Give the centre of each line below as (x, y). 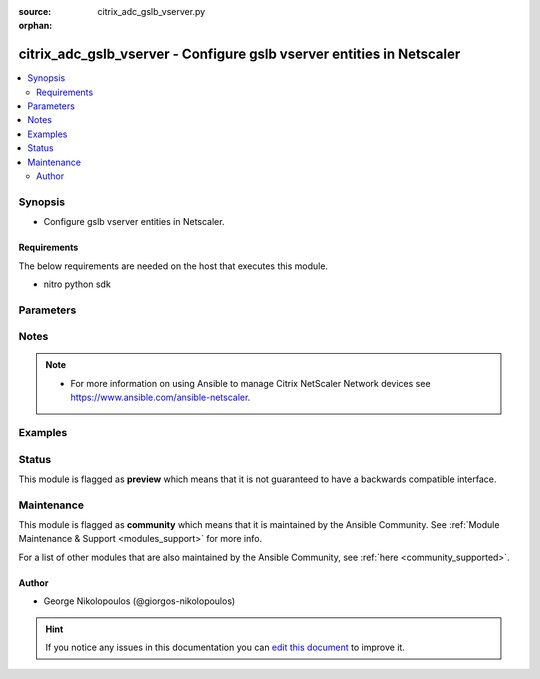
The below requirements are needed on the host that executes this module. (173, 266)
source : (35, 11)
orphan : (35, 26)
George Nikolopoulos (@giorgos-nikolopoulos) (139, 601)
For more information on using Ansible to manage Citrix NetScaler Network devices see (250, 383)
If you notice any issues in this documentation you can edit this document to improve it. (225, 647)
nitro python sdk (77, 284)
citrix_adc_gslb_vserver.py (151, 11)
